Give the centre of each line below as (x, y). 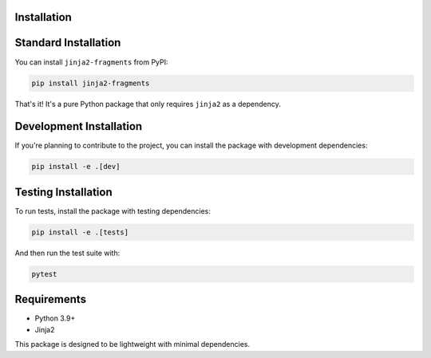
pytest (44, 274)
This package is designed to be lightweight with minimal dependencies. (132, 344)
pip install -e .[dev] (76, 167)
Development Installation (79, 126)
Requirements (51, 299)
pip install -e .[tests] (80, 232)
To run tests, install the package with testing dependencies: (113, 210)
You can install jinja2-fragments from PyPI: (91, 62)
